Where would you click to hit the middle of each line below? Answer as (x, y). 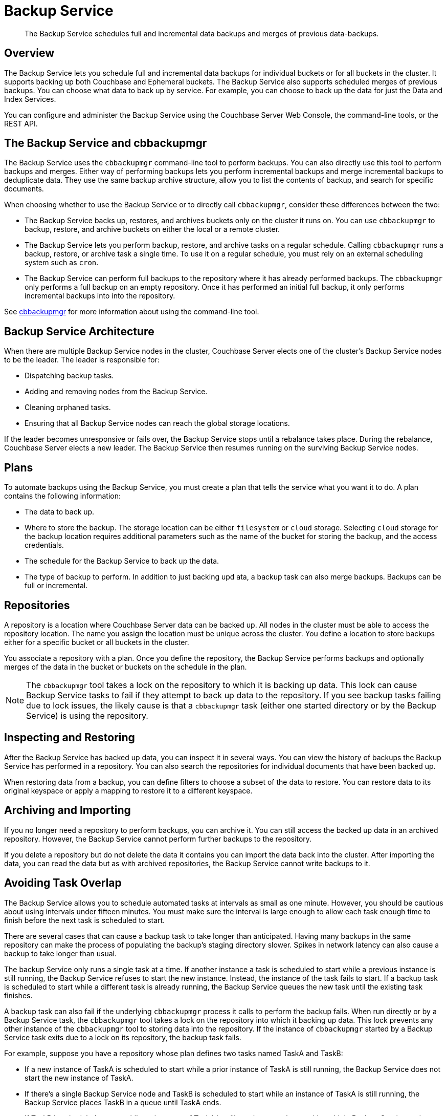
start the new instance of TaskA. (79, 1078)
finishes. (18, 995)
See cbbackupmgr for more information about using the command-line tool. (132, 312)
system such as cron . (62, 263)
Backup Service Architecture (79, 331)
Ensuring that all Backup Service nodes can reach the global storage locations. (157, 423)
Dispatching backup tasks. (69, 376)
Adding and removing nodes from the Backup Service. (116, 392)
